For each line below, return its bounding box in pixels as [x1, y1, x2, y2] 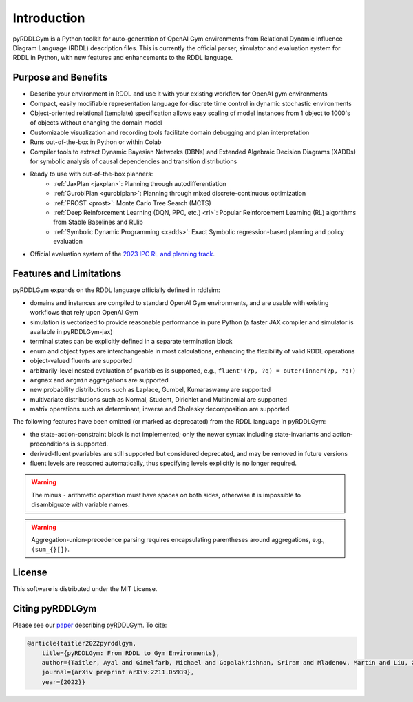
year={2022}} [41, 678, 86, 685]
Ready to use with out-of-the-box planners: [30, 169, 153, 178]
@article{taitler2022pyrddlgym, [27, 639, 137, 648]
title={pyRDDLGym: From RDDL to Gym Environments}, [41, 649, 220, 657]
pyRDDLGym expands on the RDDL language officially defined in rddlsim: [12, 286, 220, 294]
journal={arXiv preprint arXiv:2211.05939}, [41, 668, 195, 677]
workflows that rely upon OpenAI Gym [30, 309, 139, 317]
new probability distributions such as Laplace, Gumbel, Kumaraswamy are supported [30, 386, 271, 394]
